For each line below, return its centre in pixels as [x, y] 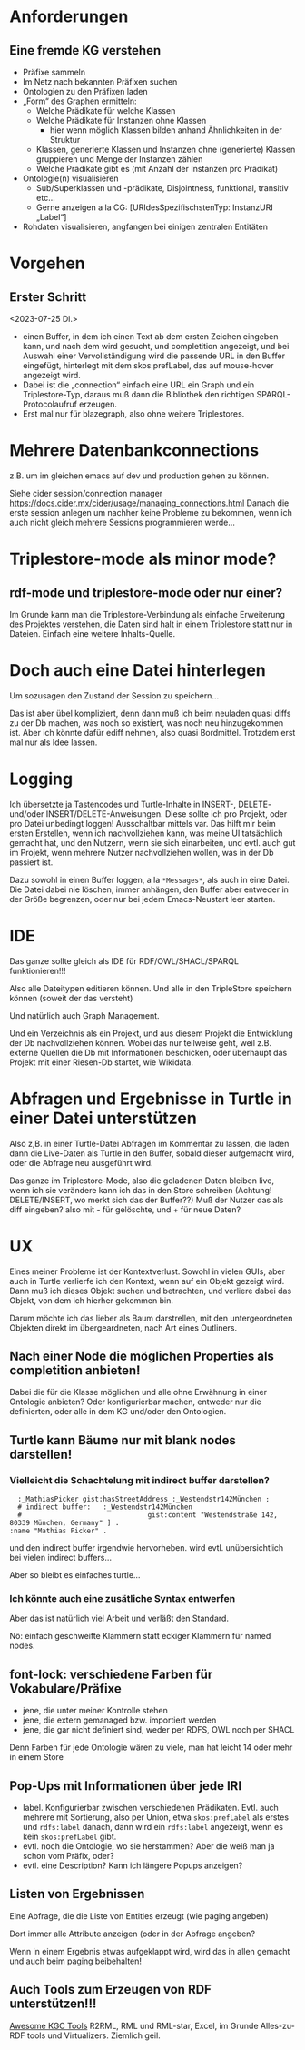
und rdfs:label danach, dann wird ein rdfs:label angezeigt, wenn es [153, 1827]
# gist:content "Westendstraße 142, [148, 1515]
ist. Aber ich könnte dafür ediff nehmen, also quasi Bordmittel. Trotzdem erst [152, 732]
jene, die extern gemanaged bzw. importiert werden [119, 1720]
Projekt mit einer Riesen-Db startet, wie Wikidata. [101, 1062]
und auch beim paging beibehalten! [76, 1961]
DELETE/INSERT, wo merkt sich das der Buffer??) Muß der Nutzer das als [147, 1200]
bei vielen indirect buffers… [60, 1558]
